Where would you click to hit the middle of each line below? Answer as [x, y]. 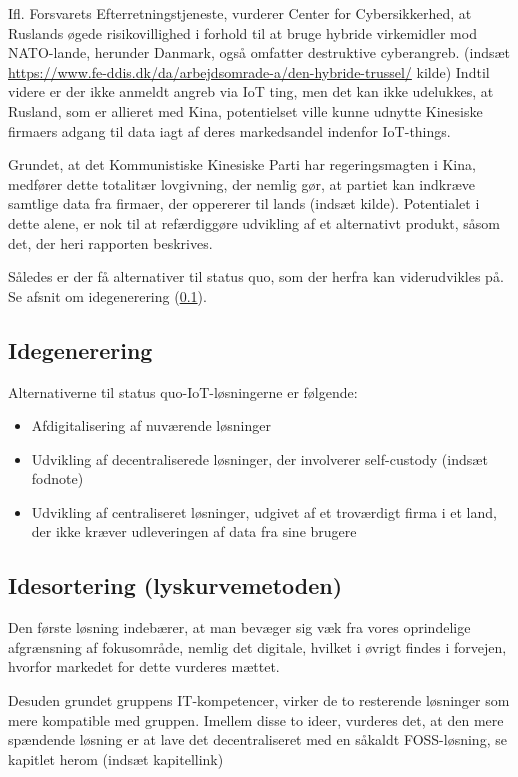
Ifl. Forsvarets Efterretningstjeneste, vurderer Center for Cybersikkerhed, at [240, 13]
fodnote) [57, 478]
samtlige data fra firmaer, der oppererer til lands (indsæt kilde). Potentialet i [244, 203]
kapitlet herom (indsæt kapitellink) [116, 758]
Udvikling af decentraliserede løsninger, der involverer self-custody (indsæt [259, 458]
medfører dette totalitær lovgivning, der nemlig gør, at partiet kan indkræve [241, 183]
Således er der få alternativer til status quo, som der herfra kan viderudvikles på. [256, 276]
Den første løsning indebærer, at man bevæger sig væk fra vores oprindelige [239, 627]
